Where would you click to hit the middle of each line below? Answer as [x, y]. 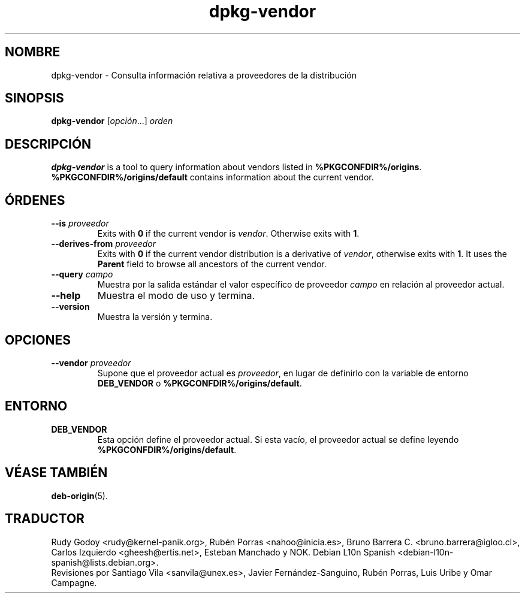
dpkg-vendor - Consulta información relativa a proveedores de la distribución [204, 75]
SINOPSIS [34, 98]
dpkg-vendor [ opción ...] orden [112, 121]
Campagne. [74, 582]
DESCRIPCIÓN [48, 144]
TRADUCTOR [45, 519]
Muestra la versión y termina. [155, 317]
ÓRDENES [35, 200]
